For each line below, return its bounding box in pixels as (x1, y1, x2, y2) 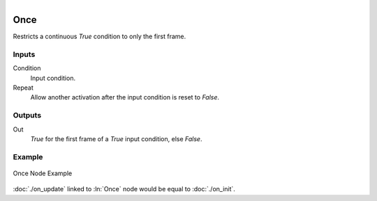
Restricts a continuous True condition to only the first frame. (13, 32, 186, 41)
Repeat (13, 83, 34, 92)
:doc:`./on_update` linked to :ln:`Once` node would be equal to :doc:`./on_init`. (13, 185, 235, 193)
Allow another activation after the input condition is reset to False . (30, 93, 220, 102)
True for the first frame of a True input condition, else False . (30, 134, 202, 143)
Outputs (13, 111, 42, 120)
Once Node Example (13, 169, 73, 177)
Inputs (13, 49, 36, 59)
